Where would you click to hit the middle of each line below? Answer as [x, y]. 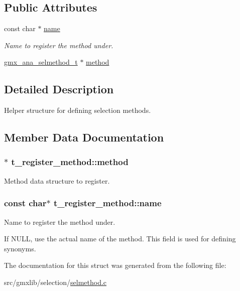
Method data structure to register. [57, 180]
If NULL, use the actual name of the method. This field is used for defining [120, 239]
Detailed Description [59, 89]
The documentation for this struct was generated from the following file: [115, 265]
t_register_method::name [107, 203]
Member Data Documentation [84, 137]
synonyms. [20, 248]
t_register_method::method [70, 162]
